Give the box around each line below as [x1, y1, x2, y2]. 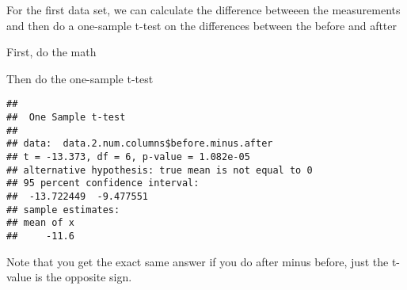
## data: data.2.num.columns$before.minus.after [6, 138, 273, 150]
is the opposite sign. [35, 269, 132, 285]
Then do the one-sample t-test [6, 70, 154, 86]
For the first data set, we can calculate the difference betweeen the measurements [6, 2, 401, 17]
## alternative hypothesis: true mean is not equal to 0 [6, 164, 313, 176]
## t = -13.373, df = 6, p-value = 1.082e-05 [6, 151, 250, 162]
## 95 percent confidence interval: [6, 177, 200, 189]
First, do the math [6, 44, 97, 60]
